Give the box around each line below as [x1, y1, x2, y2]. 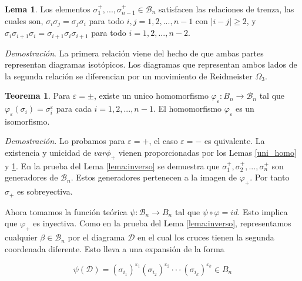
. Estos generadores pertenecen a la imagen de [71, 171, 237, 183]
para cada [56, 102, 92, 115]
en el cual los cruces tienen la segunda [137, 231, 274, 243]
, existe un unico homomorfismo [93, 89, 209, 102]
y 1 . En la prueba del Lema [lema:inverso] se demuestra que [5, 159, 220, 172]
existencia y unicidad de [5, 146, 92, 159]
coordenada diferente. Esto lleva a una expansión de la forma [5, 242, 224, 255]
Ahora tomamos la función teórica [5, 205, 127, 218]
